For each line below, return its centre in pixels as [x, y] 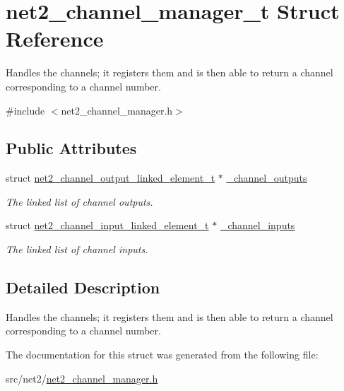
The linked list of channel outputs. [79, 201]
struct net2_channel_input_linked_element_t [107, 225]
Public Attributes [71, 148]
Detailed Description [83, 287]
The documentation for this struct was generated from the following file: [162, 355]
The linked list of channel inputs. [77, 249]
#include [25, 110]
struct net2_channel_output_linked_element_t [111, 178]
